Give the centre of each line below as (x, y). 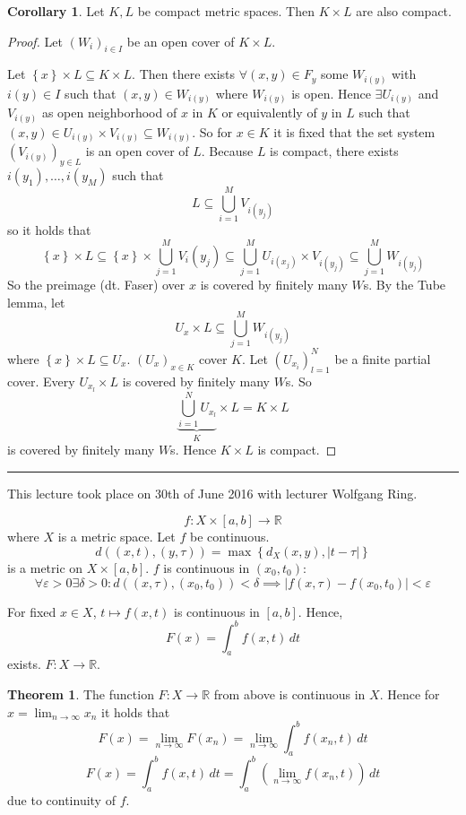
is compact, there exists (334, 151)
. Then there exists (184, 74)
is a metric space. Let (116, 537)
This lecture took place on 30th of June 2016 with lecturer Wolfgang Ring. (212, 493)
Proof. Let (35, 41)
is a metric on (45, 567)
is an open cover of (137, 151)
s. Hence (194, 450)
